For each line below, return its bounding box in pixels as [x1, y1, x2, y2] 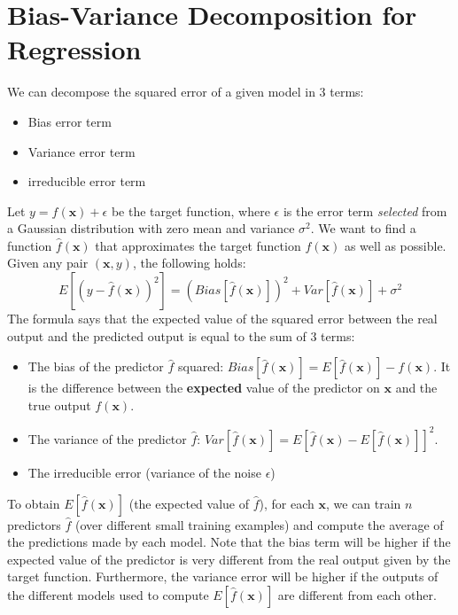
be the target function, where [111, 201, 270, 220]
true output [27, 395, 91, 414]
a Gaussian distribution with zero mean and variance [7, 219, 295, 237]
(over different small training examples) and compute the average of [75, 515, 444, 533]
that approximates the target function [95, 236, 301, 254]
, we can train [325, 494, 401, 512]
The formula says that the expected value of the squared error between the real [7, 309, 438, 328]
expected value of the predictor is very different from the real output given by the [7, 549, 451, 568]
